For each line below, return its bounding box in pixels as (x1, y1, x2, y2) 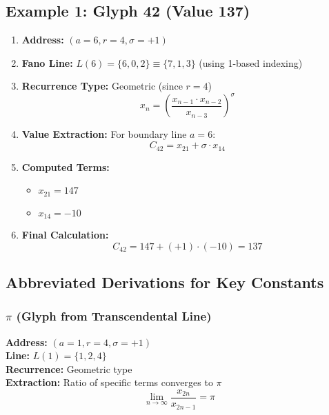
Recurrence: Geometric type (6, 361, 132, 376)
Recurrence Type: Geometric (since (21, 79, 183, 93)
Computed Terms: (21, 159, 110, 174)
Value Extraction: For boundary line (21, 127, 187, 141)
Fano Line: (21, 55, 73, 70)
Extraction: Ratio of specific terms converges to (6, 375, 213, 389)
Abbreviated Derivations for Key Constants (6, 272, 324, 293)
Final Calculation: (21, 227, 109, 242)
